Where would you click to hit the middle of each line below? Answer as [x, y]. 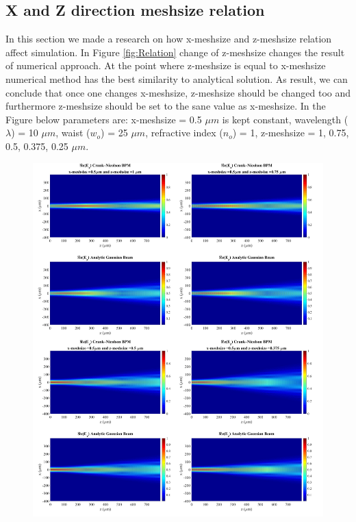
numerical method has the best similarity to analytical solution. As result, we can [177, 78]
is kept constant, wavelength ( [285, 119]
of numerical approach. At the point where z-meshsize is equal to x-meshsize [166, 65]
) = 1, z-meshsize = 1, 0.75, [291, 133]
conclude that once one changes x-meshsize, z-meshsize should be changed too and [178, 92]
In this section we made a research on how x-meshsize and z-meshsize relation [169, 39]
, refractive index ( [184, 133]
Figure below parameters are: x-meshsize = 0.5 [104, 119]
